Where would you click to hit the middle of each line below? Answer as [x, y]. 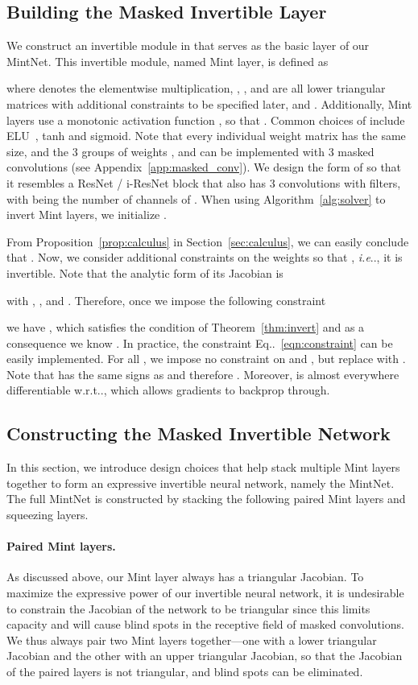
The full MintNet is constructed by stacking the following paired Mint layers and [206, 499]
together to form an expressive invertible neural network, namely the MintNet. [201, 483]
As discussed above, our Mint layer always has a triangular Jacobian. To [185, 577]
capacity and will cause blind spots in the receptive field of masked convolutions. [205, 624]
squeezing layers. [48, 515]
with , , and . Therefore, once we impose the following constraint [166, 300]
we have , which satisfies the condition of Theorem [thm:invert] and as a [186, 327]
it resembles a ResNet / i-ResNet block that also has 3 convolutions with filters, [204, 182]
